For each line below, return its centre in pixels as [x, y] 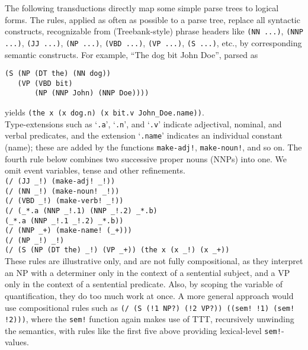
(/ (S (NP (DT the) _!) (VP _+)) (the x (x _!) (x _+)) [117, 250]
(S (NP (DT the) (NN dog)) [58, 74]
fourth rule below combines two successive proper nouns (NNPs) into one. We [146, 158]
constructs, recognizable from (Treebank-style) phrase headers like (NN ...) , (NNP [154, 31]
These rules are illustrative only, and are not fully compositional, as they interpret [154, 261]
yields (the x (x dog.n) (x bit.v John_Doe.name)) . [105, 112]
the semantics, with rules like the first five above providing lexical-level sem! [143, 330]
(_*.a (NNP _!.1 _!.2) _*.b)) [64, 221]
